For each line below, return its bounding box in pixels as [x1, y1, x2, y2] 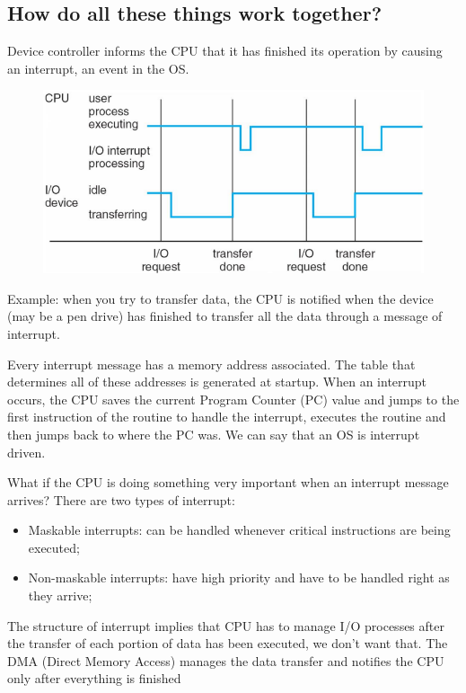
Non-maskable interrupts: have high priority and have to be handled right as [28, 568, 450, 587]
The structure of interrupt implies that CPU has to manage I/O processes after [7, 616, 444, 635]
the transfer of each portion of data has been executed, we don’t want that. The [7, 634, 448, 653]
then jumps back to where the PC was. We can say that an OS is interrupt [7, 424, 420, 443]
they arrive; [28, 586, 92, 605]
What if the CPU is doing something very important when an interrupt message [7, 473, 449, 492]
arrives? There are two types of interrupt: [7, 490, 235, 509]
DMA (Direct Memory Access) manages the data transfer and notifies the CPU [7, 651, 444, 670]
